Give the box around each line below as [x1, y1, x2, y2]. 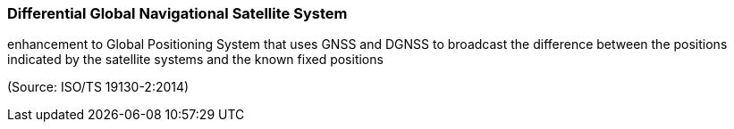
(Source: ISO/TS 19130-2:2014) [7, 79, 190, 95]
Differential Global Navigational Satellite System [7, 4, 348, 22]
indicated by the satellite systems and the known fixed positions [7, 52, 384, 68]
